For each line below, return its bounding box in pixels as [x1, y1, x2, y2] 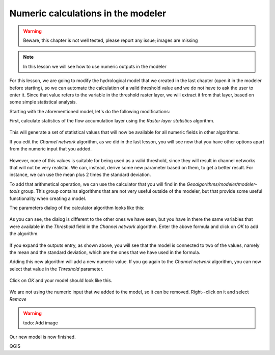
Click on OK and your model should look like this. [9, 277, 113, 284]
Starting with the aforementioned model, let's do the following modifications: [9, 108, 170, 114]
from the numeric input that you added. [9, 146, 92, 152]
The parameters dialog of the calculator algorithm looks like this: [9, 205, 145, 211]
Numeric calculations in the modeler [9, 8, 167, 19]
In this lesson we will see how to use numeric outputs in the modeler [23, 63, 167, 69]
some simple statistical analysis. [9, 99, 77, 105]
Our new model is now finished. [9, 334, 76, 340]
